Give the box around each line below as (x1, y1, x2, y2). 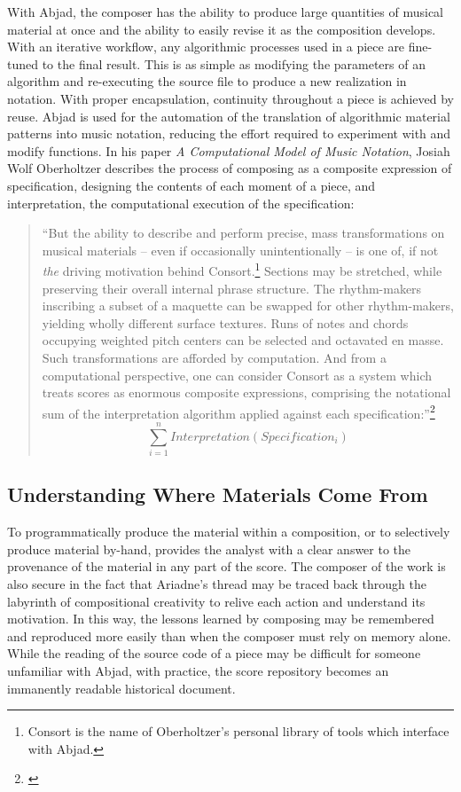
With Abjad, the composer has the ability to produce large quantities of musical (7, 3, 443, 20)
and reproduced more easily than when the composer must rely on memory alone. (7, 626, 451, 645)
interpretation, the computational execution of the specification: (7, 193, 355, 212)
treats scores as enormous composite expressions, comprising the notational (42, 383, 451, 402)
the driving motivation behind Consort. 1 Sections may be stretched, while (42, 259, 442, 279)
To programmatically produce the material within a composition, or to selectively (7, 522, 450, 541)
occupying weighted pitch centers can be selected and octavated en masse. (42, 331, 444, 349)
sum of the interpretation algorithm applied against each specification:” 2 (42, 401, 435, 422)
